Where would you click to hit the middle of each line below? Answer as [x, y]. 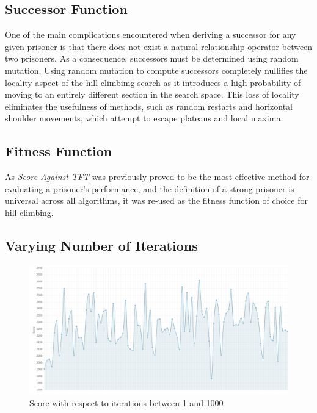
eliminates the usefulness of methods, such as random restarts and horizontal [149, 106]
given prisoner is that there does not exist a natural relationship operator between [159, 46]
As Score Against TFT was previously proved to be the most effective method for [157, 177]
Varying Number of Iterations [101, 245]
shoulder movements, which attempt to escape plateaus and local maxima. [144, 118]
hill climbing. [29, 212]
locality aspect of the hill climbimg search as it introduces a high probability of [153, 82]
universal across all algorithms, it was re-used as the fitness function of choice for [156, 200]
